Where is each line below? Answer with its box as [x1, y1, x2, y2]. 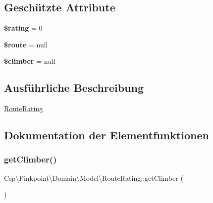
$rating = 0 [4, 23, 43, 33]
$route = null [4, 39, 48, 49]
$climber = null [4, 56, 55, 66]
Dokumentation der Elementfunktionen [4, 127, 209, 143]
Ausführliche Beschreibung [4, 80, 144, 95]
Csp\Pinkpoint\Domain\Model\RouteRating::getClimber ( [4, 172, 183, 183]
